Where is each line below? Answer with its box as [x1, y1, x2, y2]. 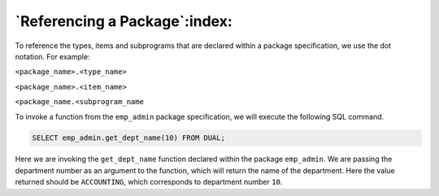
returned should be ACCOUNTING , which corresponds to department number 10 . [15, 177, 283, 187]
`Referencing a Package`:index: [15, 12, 233, 30]
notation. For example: [15, 51, 90, 61]
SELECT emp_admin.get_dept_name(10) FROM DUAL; [32, 133, 225, 142]
